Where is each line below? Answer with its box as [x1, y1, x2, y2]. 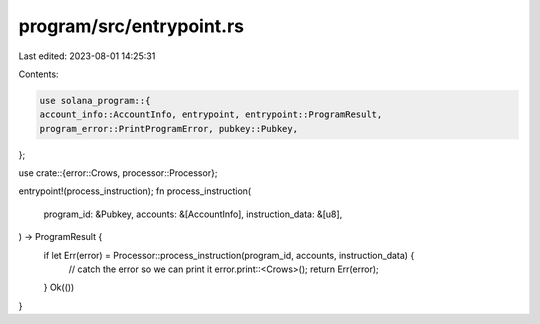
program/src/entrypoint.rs [18, 15, 245, 37]
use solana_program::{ [39, 95, 151, 106]
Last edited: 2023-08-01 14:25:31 [18, 50, 156, 62]
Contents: [18, 68, 59, 80]
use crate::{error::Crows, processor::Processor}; [18, 167, 218, 179]
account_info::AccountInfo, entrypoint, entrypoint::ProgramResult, [39, 109, 383, 120]
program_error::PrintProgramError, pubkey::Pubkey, [39, 123, 299, 134]
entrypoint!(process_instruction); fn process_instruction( [18, 185, 252, 197]
